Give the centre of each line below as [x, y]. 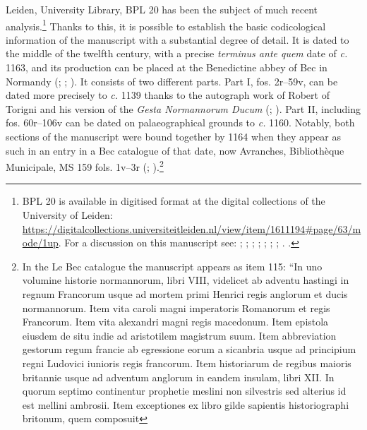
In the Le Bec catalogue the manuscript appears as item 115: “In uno [172, 266]
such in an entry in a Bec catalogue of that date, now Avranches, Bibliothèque [175, 150]
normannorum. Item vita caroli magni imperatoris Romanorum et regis [176, 307]
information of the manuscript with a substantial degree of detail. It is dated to [178, 39]
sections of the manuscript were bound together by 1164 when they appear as [173, 136]
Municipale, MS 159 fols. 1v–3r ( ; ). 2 [85, 166]
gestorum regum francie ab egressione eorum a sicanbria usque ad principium [189, 349]
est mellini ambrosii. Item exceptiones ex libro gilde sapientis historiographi [186, 404]
